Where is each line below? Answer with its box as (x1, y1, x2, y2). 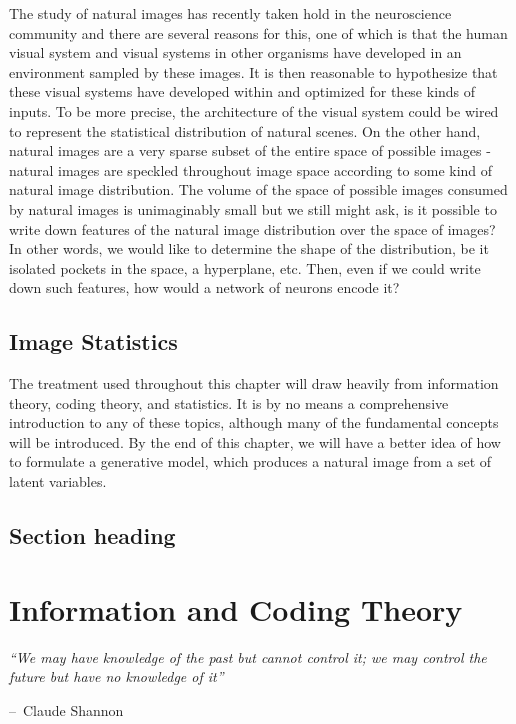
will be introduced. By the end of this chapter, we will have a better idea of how (9, 431, 501, 452)
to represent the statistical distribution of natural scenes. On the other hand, (9, 120, 481, 141)
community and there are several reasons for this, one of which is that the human (9, 22, 508, 43)
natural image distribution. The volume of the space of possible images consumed (9, 179, 508, 200)
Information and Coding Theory (9, 588, 463, 629)
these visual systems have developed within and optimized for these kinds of (9, 81, 476, 102)
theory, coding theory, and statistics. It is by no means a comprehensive (9, 392, 449, 413)
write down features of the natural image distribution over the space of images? (9, 218, 496, 239)
